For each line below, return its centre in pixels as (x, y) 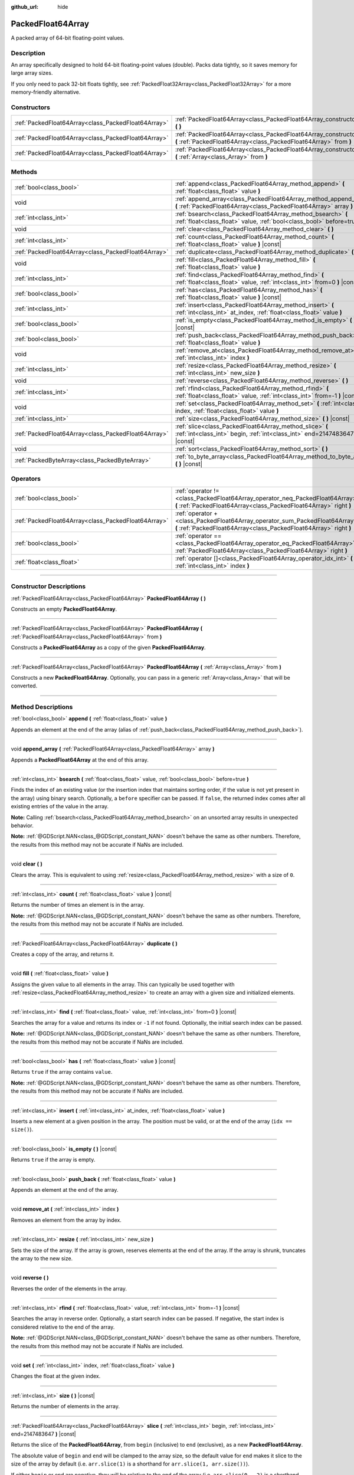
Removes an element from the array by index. (66, 1220)
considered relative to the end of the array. (63, 1327)
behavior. (22, 825)
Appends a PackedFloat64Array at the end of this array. (80, 760)
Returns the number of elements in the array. (65, 1407)
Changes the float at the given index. (56, 1376)
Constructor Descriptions (48, 586)
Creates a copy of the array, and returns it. (63, 954)
